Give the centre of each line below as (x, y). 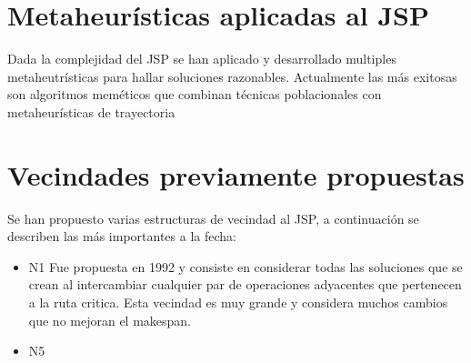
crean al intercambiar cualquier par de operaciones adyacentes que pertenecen (245, 284)
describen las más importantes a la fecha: (122, 236)
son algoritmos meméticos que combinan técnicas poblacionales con (195, 94)
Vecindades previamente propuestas (236, 174)
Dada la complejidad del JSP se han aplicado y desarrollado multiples (202, 59)
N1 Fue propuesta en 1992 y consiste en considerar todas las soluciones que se (246, 266)
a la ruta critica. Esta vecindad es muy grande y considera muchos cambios (238, 302)
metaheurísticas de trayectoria (91, 111)
